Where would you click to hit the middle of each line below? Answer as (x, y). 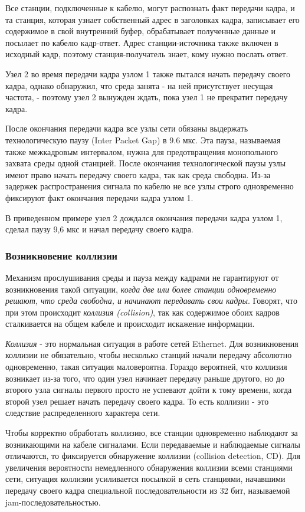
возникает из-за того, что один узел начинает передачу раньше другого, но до (145, 378)
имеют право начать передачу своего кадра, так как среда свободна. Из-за (138, 174)
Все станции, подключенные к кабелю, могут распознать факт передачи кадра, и (150, 8)
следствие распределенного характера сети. (83, 413)
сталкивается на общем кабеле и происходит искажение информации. (130, 324)
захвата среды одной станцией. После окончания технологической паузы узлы (146, 163)
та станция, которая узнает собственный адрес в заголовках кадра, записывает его (152, 19)
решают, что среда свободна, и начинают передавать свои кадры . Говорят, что (151, 301)
